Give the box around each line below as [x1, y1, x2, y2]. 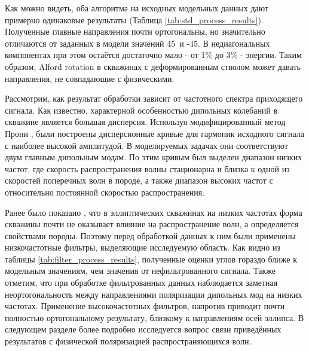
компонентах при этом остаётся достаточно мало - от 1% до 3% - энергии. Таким [5, 48, 302, 61]
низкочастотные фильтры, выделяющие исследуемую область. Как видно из [5, 241, 280, 254]
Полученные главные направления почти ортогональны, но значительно [5, 25, 265, 38]
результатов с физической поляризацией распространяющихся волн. [5, 335, 252, 347]
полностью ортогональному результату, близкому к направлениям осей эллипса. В [5, 311, 304, 323]
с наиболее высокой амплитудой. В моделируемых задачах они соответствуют [5, 139, 288, 151]
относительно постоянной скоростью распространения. [5, 185, 205, 198]
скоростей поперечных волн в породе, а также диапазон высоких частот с [5, 174, 273, 187]
